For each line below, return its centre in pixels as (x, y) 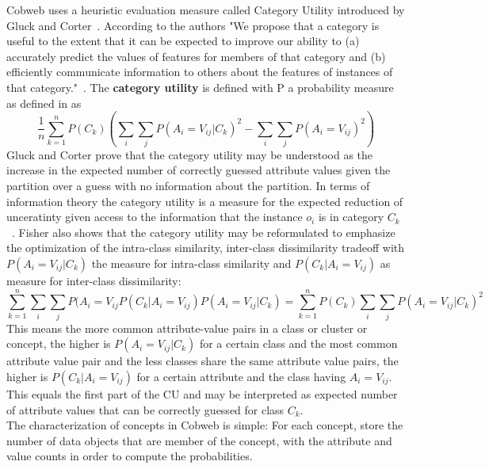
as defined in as (44, 103)
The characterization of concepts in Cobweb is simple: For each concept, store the (205, 425)
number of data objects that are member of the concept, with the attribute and (199, 440)
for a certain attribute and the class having (241, 376)
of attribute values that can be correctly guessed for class (145, 409)
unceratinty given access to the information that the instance (155, 217)
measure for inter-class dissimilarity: (94, 281)
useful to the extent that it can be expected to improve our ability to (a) (183, 41)
